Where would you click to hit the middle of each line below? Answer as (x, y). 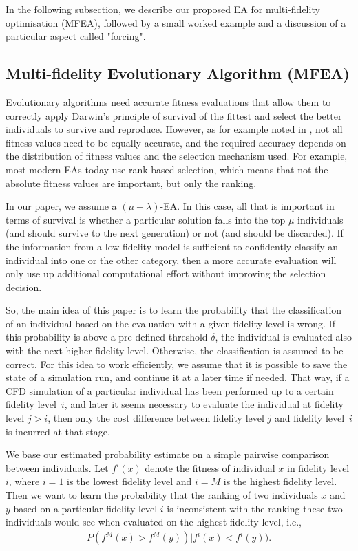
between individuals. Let (57, 467)
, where (24, 481)
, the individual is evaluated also (284, 337)
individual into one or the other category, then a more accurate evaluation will (171, 260)
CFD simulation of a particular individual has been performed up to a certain (170, 390)
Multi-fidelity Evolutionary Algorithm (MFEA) (178, 73)
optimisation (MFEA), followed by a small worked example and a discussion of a (176, 22)
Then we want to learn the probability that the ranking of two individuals (162, 495)
